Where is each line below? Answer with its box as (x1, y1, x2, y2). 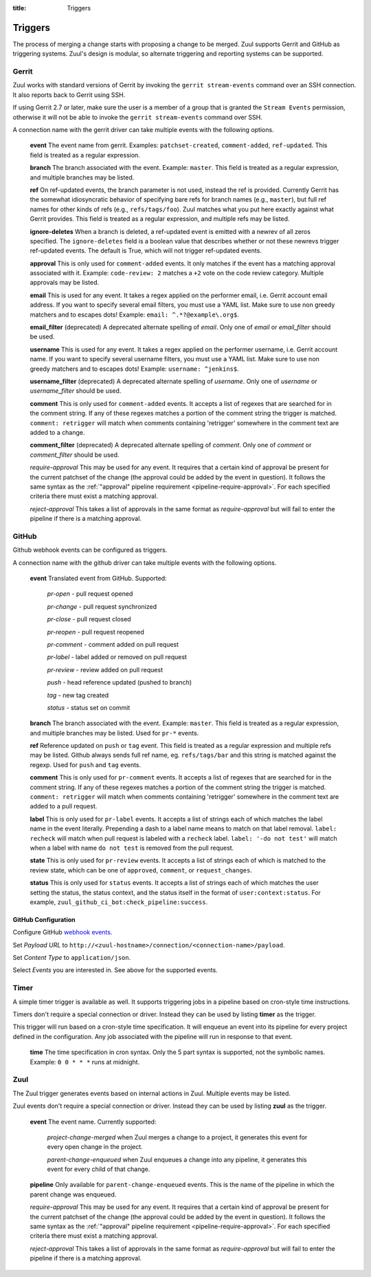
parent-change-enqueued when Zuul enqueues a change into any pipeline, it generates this (47, 1155, 307, 1163)
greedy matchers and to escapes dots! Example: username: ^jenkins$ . (30, 365, 240, 373)
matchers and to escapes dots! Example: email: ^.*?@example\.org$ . (30, 310, 240, 319)
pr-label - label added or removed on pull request (47, 653, 187, 661)
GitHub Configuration (12, 915, 76, 923)
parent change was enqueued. (30, 1190, 117, 1199)
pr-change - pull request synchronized (47, 602, 157, 610)
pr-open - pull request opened (47, 590, 133, 598)
